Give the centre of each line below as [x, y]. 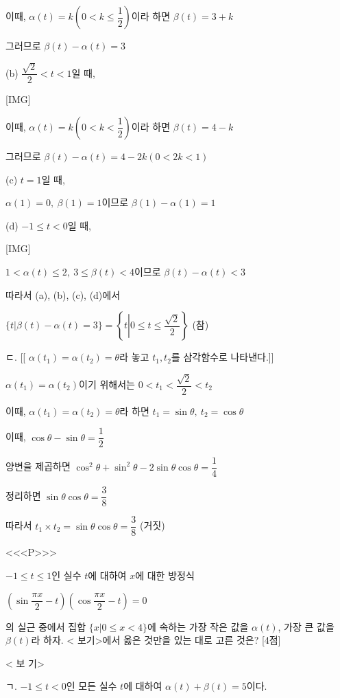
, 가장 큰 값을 [306, 626]
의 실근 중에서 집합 [46, 626]
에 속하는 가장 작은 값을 [198, 626]
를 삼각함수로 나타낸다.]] [222, 357]
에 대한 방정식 [165, 575]
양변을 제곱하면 [38, 466]
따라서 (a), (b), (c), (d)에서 [63, 294]
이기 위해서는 [107, 384]
